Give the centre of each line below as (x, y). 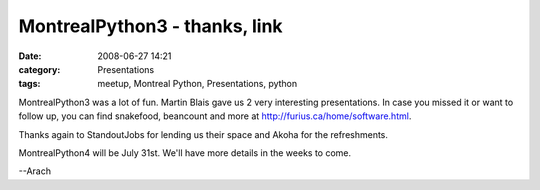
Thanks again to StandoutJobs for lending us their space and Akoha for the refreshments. (203, 134)
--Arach (35, 171)
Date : (30, 56)
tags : (29, 84)
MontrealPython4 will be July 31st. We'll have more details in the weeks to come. (185, 152)
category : (39, 69)
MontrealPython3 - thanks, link (151, 26)
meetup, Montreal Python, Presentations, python (197, 84)
